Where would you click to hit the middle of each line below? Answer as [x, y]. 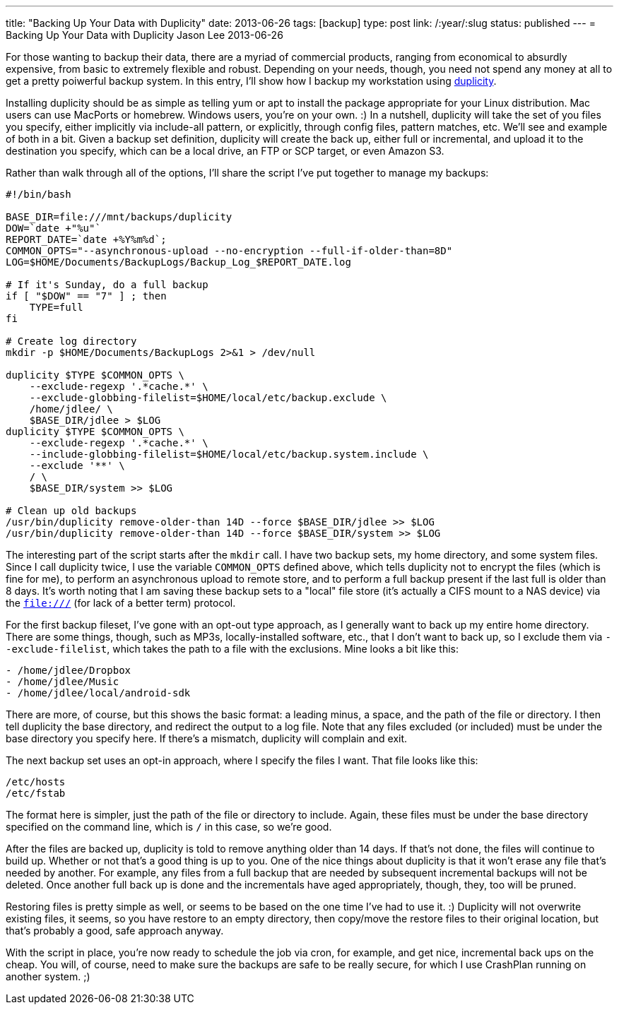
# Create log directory [71, 341]
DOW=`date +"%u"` [53, 228]
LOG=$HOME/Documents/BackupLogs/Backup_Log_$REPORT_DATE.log [178, 262]
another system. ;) [48, 976]
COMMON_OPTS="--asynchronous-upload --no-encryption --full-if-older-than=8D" [229, 251]
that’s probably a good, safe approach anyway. [115, 931]
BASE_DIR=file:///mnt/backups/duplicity [119, 217]
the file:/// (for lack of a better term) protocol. [121, 603]
